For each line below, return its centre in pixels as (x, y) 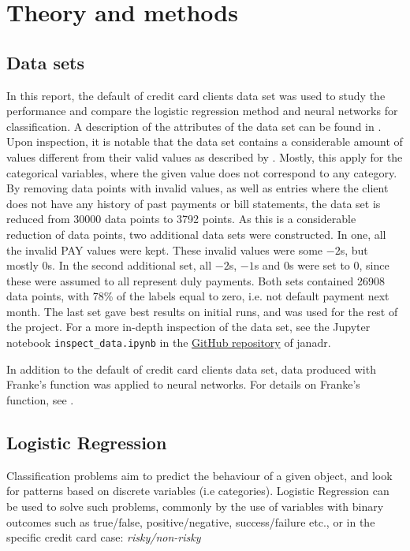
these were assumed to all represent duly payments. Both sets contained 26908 (196, 280)
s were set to (320, 265)
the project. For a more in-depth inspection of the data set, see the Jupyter (188, 327)
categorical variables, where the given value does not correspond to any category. (202, 172)
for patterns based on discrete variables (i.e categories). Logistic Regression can (198, 491)
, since (374, 265)
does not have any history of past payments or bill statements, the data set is (194, 203)
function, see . (40, 399)
